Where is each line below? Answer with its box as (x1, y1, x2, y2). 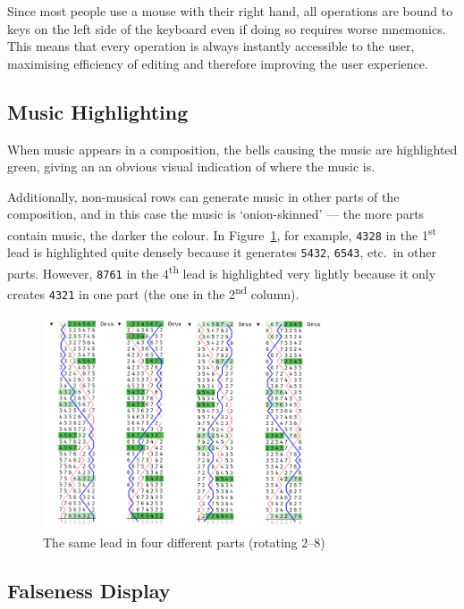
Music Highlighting (7, 97, 189, 125)
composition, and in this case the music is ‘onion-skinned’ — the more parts (7, 204, 425, 223)
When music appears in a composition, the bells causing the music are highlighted (7, 139, 458, 158)
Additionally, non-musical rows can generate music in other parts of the (7, 187, 400, 205)
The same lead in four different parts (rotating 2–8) (43, 532, 325, 551)
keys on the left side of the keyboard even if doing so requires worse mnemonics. (7, 19, 446, 38)
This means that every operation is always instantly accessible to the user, (7, 37, 415, 55)
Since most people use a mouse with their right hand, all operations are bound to (7, 2, 453, 20)
